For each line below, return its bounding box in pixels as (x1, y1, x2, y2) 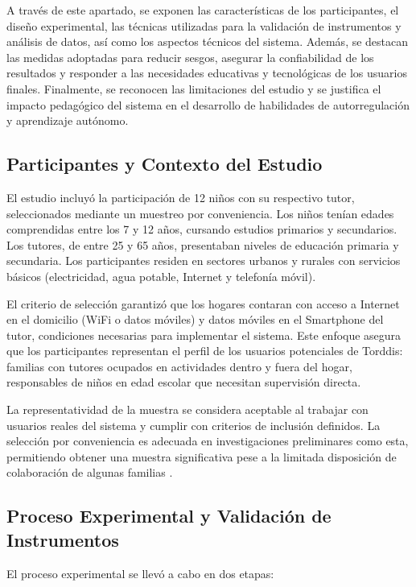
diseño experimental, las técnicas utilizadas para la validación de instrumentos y (6, 17, 402, 34)
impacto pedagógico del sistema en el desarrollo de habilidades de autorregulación (6, 96, 410, 113)
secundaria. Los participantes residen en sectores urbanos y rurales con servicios (6, 252, 401, 269)
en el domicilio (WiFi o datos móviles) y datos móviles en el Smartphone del (6, 311, 384, 328)
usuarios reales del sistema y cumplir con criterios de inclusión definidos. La (6, 416, 381, 433)
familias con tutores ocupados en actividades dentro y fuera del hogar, (6, 358, 352, 374)
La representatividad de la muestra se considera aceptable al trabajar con (6, 401, 369, 418)
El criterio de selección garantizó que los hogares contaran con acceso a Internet (6, 295, 400, 312)
